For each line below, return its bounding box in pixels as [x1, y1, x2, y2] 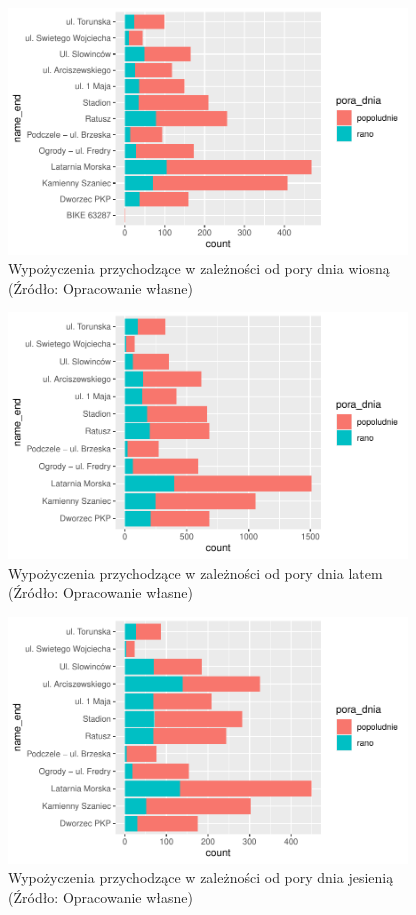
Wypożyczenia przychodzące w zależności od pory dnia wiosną [8, 258, 390, 279]
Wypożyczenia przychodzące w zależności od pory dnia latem [8, 562, 383, 583]
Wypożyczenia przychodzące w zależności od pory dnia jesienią [8, 867, 394, 888]
